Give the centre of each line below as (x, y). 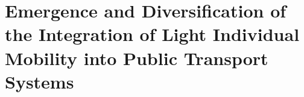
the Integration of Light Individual (152, 34)
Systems (40, 81)
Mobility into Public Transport (137, 58)
